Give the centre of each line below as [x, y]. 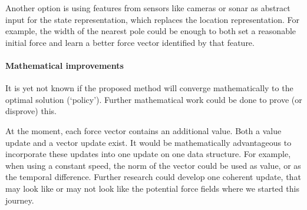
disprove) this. [31, 111]
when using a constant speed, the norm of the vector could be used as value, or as [153, 165]
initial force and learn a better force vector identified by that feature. [130, 42]
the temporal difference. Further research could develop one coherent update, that [153, 177]
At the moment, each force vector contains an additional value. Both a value [143, 130]
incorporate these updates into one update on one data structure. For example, [148, 154]
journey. [20, 200]
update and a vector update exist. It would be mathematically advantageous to [148, 142]
